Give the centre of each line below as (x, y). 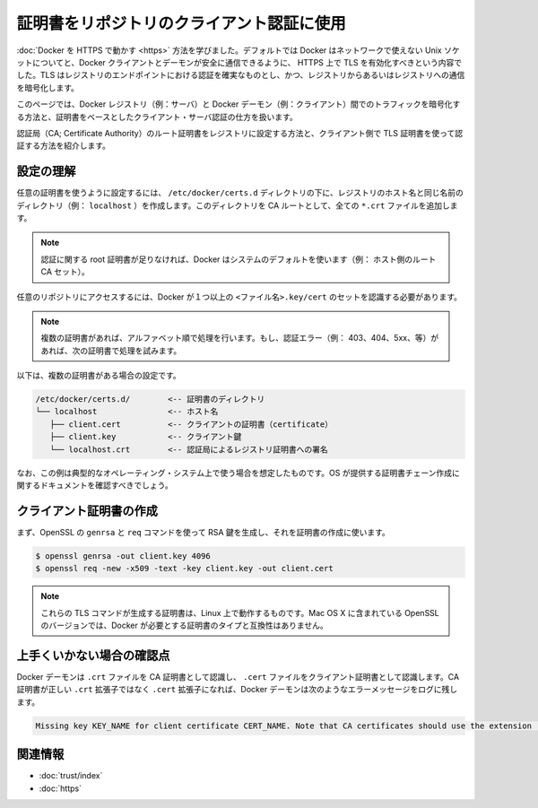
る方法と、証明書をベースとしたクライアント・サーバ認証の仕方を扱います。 (157, 117)
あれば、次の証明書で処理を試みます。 (111, 351)
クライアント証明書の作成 (87, 511)
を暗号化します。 (48, 87)
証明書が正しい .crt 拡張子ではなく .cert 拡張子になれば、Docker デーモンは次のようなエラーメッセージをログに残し (237, 690)
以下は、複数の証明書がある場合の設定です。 (99, 376)
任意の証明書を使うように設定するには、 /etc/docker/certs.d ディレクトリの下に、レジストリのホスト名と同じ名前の (240, 193)
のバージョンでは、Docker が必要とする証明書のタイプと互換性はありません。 (185, 626)
